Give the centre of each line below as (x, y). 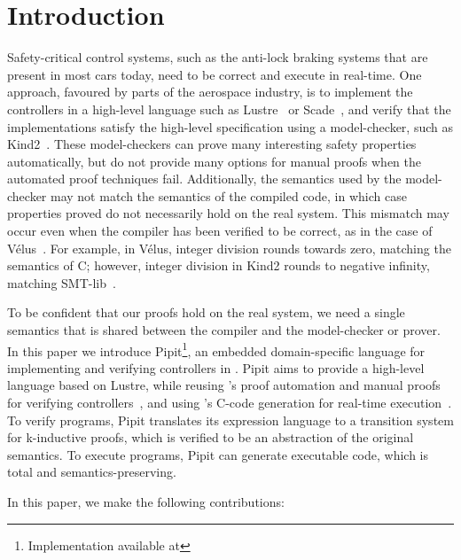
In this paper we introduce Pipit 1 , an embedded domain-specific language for (216, 349)
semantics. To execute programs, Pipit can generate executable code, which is (218, 454)
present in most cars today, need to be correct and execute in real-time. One (215, 74)
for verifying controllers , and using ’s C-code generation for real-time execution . (230, 403)
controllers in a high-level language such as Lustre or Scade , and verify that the (229, 109)
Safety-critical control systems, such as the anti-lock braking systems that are (218, 57)
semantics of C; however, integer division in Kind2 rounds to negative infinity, (219, 265)
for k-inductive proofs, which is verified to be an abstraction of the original (211, 437)
